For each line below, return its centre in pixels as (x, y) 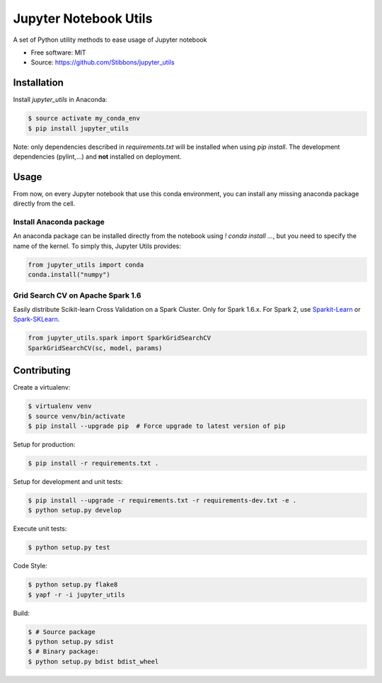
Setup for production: (44, 444)
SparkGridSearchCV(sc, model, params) (95, 348)
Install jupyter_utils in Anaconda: (60, 100)
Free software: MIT (58, 52)
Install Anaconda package (59, 222)
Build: (21, 613)
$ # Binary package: (63, 651)
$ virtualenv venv (60, 406)
